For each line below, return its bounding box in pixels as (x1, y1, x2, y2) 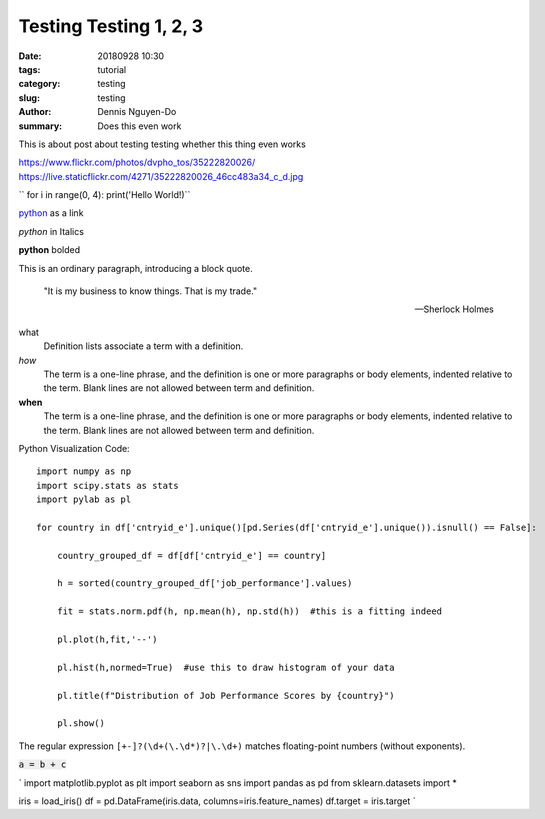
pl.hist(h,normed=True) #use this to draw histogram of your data (56, 661, 395, 673)
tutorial (97, 63, 127, 75)
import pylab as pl (36, 494, 132, 505)
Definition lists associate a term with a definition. (43, 340, 244, 352)
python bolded (18, 244, 81, 256)
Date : (18, 50, 42, 62)
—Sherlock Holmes (414, 303, 494, 315)
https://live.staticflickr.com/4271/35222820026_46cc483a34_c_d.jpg (18, 170, 304, 182)
